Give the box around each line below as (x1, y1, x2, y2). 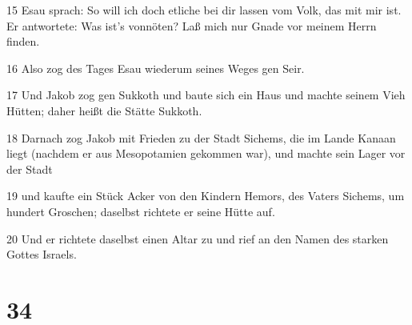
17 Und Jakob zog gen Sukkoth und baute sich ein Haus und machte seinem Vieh (6, 86, 406, 103)
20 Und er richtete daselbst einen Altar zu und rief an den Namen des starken (6, 230, 389, 247)
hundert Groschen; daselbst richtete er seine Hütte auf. (6, 203, 275, 219)
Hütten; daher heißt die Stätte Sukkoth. (6, 102, 202, 118)
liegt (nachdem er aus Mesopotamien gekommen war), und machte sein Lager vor (6, 145, 406, 162)
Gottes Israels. (6, 246, 77, 263)
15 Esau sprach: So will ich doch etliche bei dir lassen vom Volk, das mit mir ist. (6, 2, 402, 18)
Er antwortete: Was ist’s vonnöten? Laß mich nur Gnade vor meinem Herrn (6, 17, 377, 34)
